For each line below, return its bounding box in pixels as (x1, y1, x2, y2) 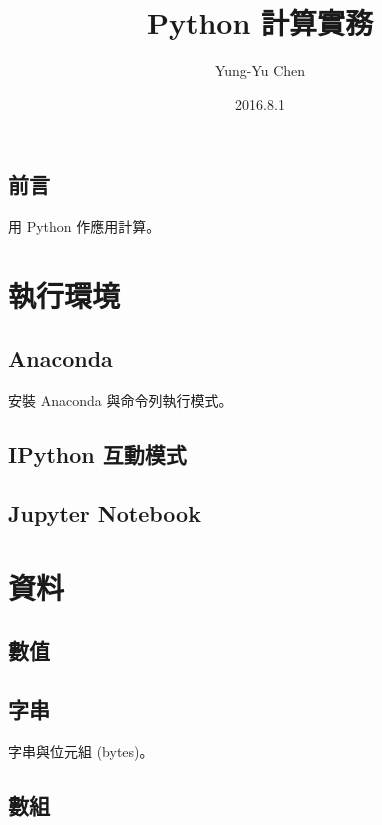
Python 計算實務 (146, 2, 374, 43)
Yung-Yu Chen (214, 60, 306, 81)
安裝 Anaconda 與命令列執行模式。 (8, 390, 233, 411)
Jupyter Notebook (8, 498, 201, 529)
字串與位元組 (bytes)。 (8, 740, 154, 761)
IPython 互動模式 (8, 439, 187, 470)
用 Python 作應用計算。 (8, 216, 161, 237)
